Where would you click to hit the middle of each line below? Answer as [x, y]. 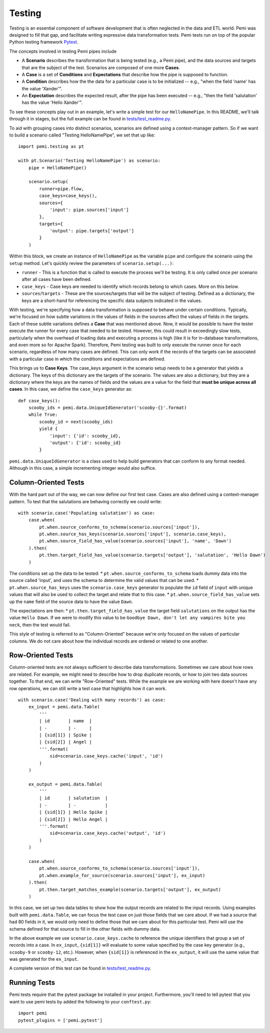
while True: [43, 415]
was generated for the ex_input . [44, 959]
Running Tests [32, 983]
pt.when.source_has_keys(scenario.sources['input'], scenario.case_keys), [133, 534]
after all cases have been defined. [57, 279]
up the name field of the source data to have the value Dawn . [71, 602]
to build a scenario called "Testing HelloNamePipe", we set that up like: [82, 135]
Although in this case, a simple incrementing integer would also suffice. [83, 468]
